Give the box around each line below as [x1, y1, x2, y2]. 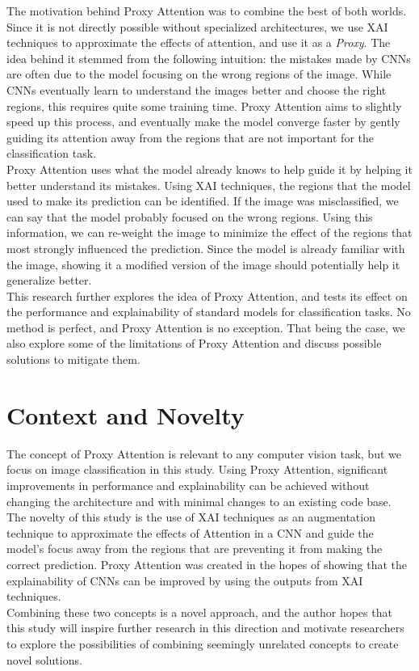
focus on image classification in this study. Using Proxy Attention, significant [6, 461, 388, 478]
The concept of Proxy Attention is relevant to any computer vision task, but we [6, 445, 401, 462]
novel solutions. [6, 651, 82, 668]
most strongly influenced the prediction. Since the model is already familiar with [6, 239, 405, 256]
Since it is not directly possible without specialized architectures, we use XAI [6, 18, 388, 35]
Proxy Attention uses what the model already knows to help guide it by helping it [6, 160, 413, 177]
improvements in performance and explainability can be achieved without [6, 476, 370, 493]
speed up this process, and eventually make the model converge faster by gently [6, 113, 400, 130]
